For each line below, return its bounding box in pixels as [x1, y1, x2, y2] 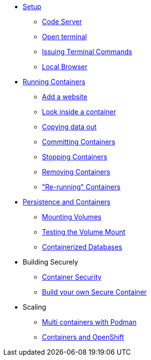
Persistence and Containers [23, 198, 110, 206]
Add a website [42, 93, 87, 101]
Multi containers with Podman [42, 318, 137, 326]
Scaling [23, 303, 46, 311]
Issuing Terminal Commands [42, 47, 132, 56]
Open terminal [42, 32, 87, 41]
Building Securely [23, 258, 78, 266]
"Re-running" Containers [42, 183, 121, 191]
